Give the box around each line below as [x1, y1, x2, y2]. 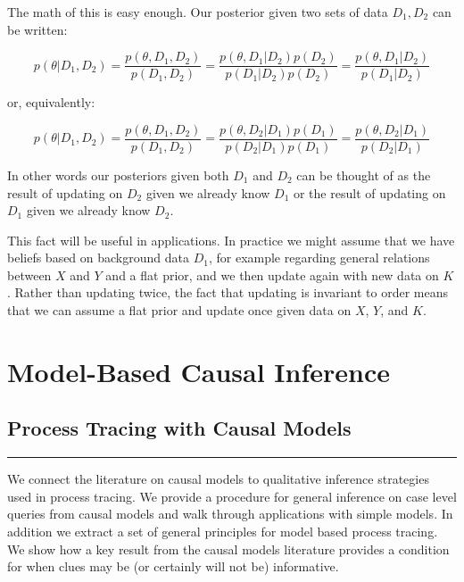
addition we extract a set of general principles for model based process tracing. [7, 522, 438, 541]
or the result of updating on [293, 183, 446, 202]
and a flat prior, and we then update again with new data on [105, 265, 439, 284]
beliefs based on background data [7, 248, 189, 267]
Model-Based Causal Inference [7, 353, 391, 389]
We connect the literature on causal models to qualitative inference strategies [7, 470, 429, 488]
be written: [7, 20, 68, 38]
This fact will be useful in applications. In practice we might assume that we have [7, 230, 455, 249]
